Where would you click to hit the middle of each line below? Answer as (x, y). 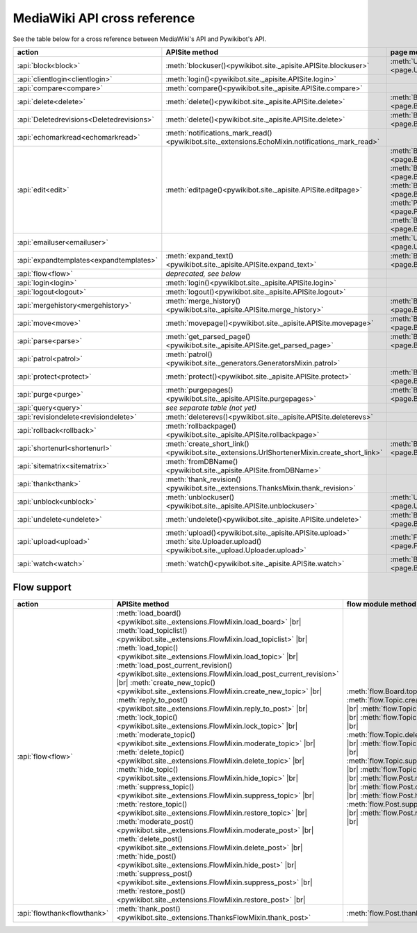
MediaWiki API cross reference (104, 18)
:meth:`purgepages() (199, 390)
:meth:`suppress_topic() (155, 787)
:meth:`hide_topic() (147, 770)
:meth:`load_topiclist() (152, 631)
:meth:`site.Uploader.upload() (214, 541)
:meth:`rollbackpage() (201, 426)
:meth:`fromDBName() (202, 461)
